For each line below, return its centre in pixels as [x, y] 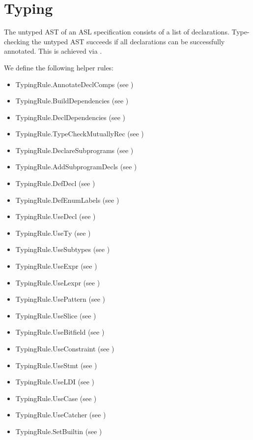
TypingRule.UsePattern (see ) [60, 299]
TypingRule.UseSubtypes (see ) [63, 249]
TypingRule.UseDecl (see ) [56, 216]
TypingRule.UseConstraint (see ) [65, 348]
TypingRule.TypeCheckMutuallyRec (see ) [80, 134]
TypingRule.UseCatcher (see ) [61, 415]
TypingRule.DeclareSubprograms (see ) [74, 150]
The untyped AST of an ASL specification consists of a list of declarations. [117, 32]
